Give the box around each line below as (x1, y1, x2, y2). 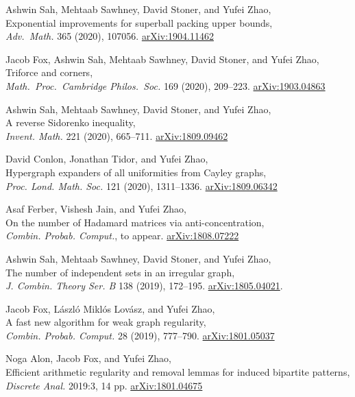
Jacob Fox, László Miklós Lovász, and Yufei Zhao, (5, 301, 215, 315)
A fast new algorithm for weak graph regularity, (5, 315, 206, 329)
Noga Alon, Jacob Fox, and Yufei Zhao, (5, 351, 171, 365)
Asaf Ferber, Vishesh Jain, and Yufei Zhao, (5, 202, 187, 216)
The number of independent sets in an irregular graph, (5, 265, 235, 279)
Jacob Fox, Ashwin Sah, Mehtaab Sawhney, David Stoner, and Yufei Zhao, (5, 51, 319, 66)
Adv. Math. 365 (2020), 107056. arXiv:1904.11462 (5, 29, 214, 43)
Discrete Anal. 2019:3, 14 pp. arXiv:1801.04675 (5, 378, 203, 392)
